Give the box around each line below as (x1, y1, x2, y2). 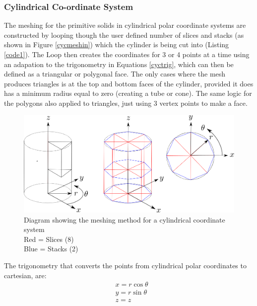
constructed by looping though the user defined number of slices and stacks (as (4, 29, 244, 40)
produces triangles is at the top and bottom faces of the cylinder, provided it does (4, 78, 254, 88)
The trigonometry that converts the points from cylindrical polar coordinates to (4, 260, 247, 271)
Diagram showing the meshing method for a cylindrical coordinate (24, 214, 225, 225)
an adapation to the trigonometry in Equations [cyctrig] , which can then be (4, 59, 234, 69)
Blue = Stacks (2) (24, 243, 78, 254)
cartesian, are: (4, 270, 47, 280)
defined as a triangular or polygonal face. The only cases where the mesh (4, 69, 226, 79)
